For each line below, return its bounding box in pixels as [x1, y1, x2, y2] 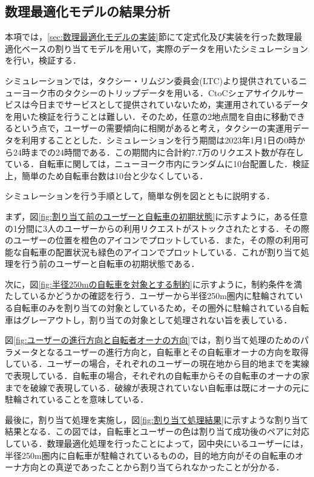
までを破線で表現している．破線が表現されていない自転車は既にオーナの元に [5, 381, 310, 393]
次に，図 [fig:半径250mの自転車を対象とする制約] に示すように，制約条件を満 [5, 277, 303, 290]
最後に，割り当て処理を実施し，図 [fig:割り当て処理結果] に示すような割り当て [5, 413, 309, 426]
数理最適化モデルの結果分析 [5, 2, 170, 21]
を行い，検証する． [5, 54, 81, 67]
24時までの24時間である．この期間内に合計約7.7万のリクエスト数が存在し [13, 145, 304, 158]
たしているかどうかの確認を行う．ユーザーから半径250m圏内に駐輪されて [5, 289, 295, 302]
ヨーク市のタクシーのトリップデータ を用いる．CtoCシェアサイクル [21, 86, 287, 99]
